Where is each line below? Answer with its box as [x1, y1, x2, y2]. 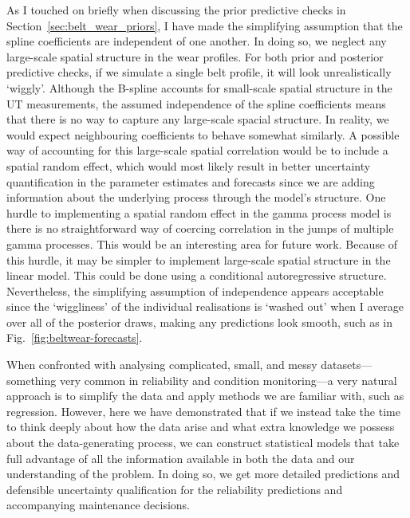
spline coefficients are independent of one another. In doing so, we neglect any [6, 33, 387, 49]
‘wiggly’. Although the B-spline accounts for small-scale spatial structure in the [6, 79, 392, 96]
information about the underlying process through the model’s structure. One [6, 189, 386, 206]
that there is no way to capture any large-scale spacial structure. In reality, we [6, 111, 389, 128]
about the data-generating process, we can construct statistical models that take [6, 434, 400, 451]
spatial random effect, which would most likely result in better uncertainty [6, 157, 371, 174]
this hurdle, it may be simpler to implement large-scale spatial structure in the [6, 251, 391, 268]
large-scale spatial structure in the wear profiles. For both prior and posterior [6, 48, 384, 65]
